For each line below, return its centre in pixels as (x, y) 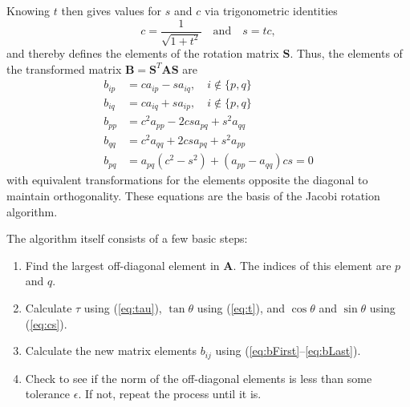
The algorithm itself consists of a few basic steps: (127, 238)
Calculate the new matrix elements (111, 351)
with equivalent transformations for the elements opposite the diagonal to (187, 180)
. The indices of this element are (312, 265)
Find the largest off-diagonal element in (122, 265)
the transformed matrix (64, 69)
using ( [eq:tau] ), (123, 307)
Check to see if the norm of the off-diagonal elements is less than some (199, 378)
